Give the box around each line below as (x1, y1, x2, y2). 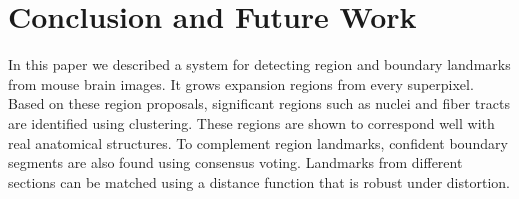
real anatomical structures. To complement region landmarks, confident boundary (8, 132, 508, 153)
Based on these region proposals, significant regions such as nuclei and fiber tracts (8, 93, 510, 114)
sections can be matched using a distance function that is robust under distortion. (8, 171, 510, 192)
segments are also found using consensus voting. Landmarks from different (8, 152, 463, 173)
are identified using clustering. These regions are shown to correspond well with (8, 112, 495, 133)
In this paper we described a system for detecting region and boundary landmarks (8, 54, 511, 75)
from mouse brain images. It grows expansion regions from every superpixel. (8, 73, 474, 94)
